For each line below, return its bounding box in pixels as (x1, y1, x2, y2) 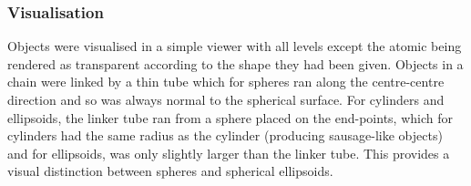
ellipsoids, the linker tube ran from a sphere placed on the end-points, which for (7, 108, 453, 127)
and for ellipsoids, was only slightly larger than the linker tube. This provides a (7, 143, 450, 162)
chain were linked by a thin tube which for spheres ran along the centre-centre (7, 72, 445, 91)
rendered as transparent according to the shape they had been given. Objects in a (7, 54, 464, 73)
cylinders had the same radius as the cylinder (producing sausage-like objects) (7, 126, 443, 145)
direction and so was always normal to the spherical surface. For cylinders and (7, 90, 445, 108)
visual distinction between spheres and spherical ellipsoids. (7, 161, 333, 181)
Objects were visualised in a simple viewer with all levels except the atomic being (7, 36, 462, 56)
